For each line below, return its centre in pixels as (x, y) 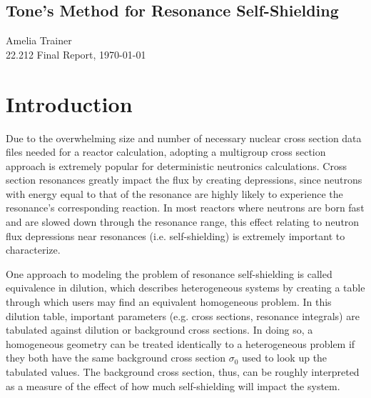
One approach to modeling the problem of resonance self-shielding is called (169, 273)
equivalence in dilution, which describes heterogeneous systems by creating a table (185, 288)
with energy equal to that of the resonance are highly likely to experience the (174, 193)
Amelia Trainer (39, 40)
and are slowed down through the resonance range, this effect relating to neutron (183, 222)
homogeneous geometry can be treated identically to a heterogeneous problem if (181, 343)
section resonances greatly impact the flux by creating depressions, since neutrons (184, 180)
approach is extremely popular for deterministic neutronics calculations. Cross (176, 165)
